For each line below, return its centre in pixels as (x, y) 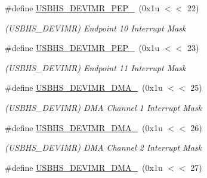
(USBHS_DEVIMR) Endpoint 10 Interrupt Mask (95, 28)
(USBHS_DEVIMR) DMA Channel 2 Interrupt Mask (103, 147)
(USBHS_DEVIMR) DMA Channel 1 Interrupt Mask (103, 107)
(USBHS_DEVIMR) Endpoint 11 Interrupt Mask (95, 67)
